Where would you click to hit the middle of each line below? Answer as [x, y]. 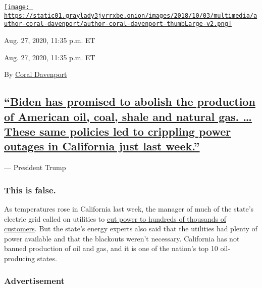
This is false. [30, 190]
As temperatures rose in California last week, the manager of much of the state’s [129, 208]
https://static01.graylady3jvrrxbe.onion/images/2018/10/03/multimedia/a [131, 15]
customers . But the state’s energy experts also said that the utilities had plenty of [131, 229]
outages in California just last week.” [102, 146]
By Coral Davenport [36, 74]
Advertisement [35, 281]
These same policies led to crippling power [118, 131]
